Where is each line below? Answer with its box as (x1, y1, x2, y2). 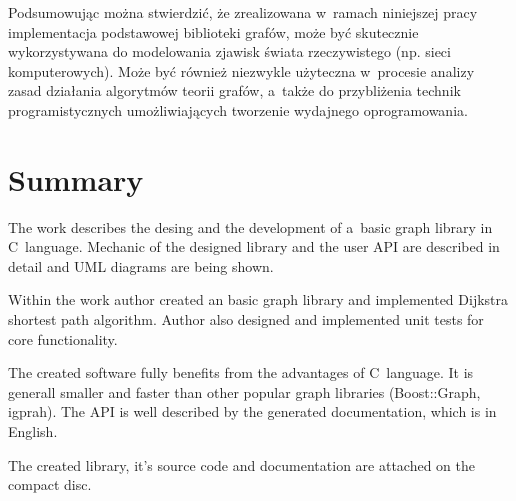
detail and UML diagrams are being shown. (8, 255, 274, 276)
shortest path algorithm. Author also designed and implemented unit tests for (8, 309, 484, 330)
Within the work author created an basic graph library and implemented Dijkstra (8, 289, 509, 310)
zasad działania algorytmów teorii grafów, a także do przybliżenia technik (8, 80, 461, 101)
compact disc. (8, 474, 92, 495)
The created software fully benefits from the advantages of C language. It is (8, 362, 474, 383)
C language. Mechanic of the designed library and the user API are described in (8, 236, 500, 257)
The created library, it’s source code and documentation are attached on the (8, 454, 476, 475)
